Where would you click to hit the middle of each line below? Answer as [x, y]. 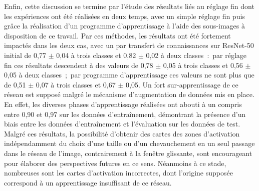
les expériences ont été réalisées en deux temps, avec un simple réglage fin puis [124, 16]
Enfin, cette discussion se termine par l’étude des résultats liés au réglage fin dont [129, 6]
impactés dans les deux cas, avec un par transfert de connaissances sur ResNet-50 [129, 45]
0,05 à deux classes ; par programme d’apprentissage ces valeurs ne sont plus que [129, 75]
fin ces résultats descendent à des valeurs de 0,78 [79, 65]
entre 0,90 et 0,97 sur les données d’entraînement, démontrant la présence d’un [125, 114]
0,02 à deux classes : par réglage [196, 55]
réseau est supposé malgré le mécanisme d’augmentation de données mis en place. [129, 94]
